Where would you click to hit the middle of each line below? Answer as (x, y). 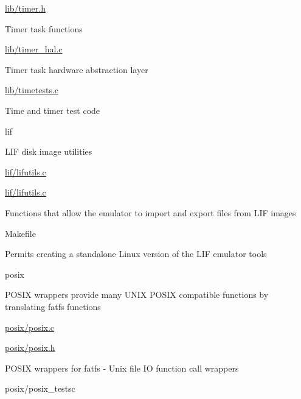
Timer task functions (44, 28)
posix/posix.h (30, 348)
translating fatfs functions (53, 306)
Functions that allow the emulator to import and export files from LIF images (150, 212)
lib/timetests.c (32, 90)
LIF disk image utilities (49, 151)
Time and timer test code (53, 110)
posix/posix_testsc (40, 388)
